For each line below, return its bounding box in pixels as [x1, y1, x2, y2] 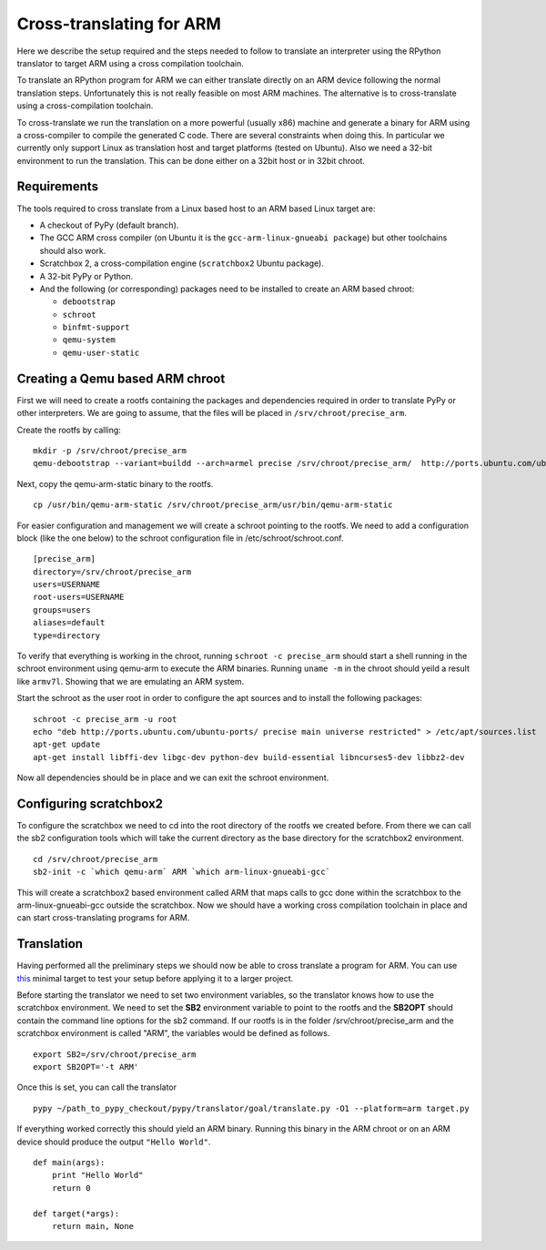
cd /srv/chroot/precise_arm [33, 854, 158, 864]
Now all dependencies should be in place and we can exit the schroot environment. [16, 772, 329, 783]
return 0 [51, 1183, 91, 1193]
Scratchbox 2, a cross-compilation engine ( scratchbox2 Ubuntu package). [39, 258, 325, 269]
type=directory [33, 630, 101, 641]
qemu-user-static [62, 347, 140, 358]
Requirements [16, 178, 99, 195]
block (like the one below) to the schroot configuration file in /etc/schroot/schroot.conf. [16, 533, 345, 544]
